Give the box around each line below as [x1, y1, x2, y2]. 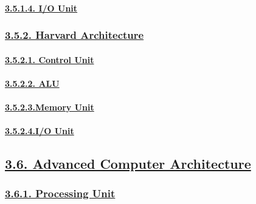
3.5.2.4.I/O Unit [5, 124, 74, 137]
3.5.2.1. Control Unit [5, 53, 94, 66]
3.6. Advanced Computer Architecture [5, 154, 251, 173]
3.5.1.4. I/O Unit [5, 1, 78, 14]
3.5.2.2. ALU [5, 76, 60, 89]
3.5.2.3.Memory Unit [5, 101, 94, 113]
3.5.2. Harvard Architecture [5, 27, 144, 42]
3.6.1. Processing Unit [5, 186, 116, 201]
